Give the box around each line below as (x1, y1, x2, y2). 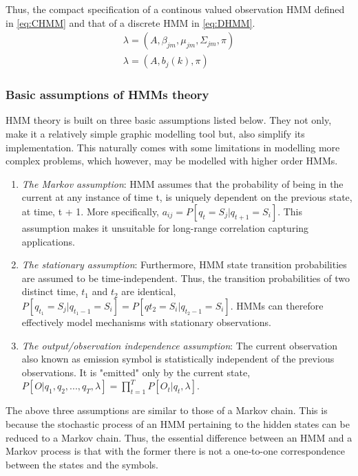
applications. (21, 234, 75, 248)
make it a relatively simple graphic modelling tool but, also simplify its (6, 127, 305, 141)
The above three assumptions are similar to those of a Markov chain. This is (6, 403, 328, 418)
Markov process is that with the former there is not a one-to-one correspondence (6, 444, 345, 458)
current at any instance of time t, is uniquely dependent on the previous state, (21, 190, 352, 204)
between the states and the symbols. (6, 457, 158, 471)
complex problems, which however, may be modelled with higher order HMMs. (6, 153, 338, 168)
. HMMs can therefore (230, 299, 324, 312)
